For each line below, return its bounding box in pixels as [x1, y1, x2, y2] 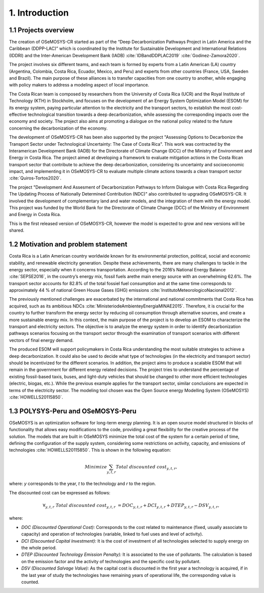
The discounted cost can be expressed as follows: [9, 489, 110, 496]
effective [9, 111, 27, 117]
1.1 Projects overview [9, 26, 74, 34]
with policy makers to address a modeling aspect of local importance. [9, 82, 149, 88]
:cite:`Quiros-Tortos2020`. [9, 175, 62, 181]
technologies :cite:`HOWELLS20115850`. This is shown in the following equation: [9, 447, 171, 453]
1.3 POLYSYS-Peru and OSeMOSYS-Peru [9, 407, 137, 415]
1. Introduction [9, 7, 69, 18]
